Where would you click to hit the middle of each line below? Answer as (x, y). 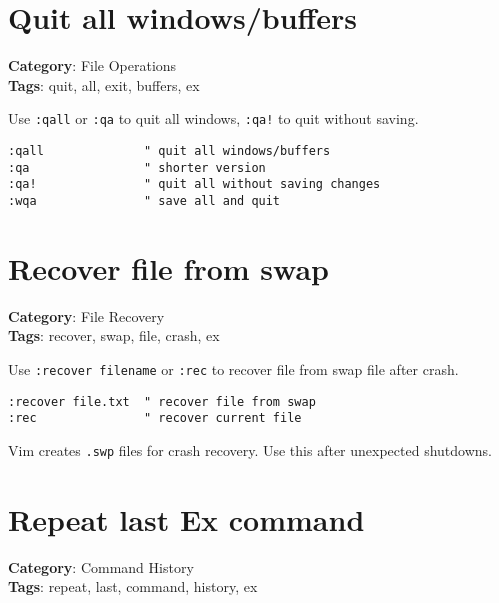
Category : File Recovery (86, 315)
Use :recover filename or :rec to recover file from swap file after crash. (233, 368)
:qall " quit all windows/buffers (169, 150)
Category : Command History (101, 566)
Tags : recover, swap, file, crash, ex (114, 335)
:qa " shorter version (137, 167)
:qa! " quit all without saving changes (194, 184)
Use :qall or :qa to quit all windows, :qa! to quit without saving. (213, 118)
